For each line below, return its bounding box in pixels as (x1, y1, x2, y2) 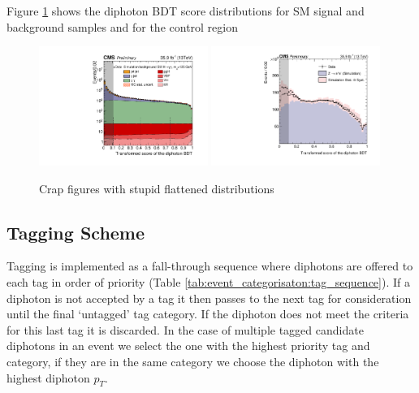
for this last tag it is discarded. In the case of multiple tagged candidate (6, 321, 364, 338)
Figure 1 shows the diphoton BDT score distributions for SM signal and (6, 2, 365, 19)
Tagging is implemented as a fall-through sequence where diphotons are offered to (6, 257, 413, 274)
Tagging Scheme (6, 219, 145, 244)
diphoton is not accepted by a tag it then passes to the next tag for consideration (6, 289, 412, 306)
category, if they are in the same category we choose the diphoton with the (6, 352, 379, 369)
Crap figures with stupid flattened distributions (39, 179, 274, 196)
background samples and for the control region (6, 18, 238, 35)
